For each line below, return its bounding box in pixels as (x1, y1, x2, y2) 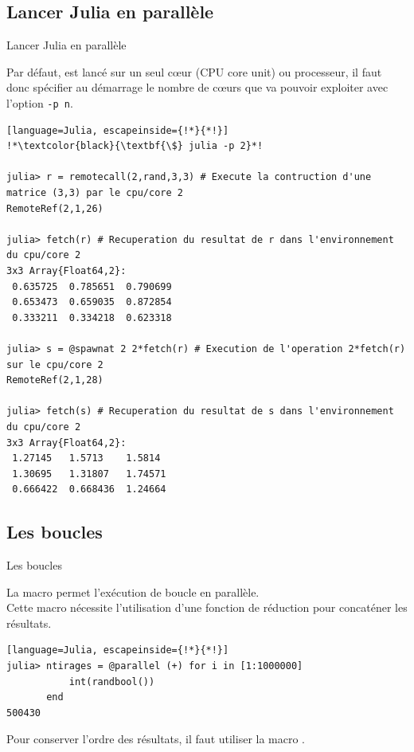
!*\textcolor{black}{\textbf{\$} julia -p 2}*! (6, 140, 264, 152)
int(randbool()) (68, 676, 155, 687)
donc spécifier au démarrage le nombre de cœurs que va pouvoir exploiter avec (6, 79, 389, 96)
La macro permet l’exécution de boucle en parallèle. (6, 583, 260, 600)
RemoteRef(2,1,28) (6, 374, 103, 386)
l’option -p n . (6, 94, 73, 111)
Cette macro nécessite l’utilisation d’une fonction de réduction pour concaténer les (6, 599, 408, 616)
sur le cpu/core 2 (6, 358, 103, 370)
